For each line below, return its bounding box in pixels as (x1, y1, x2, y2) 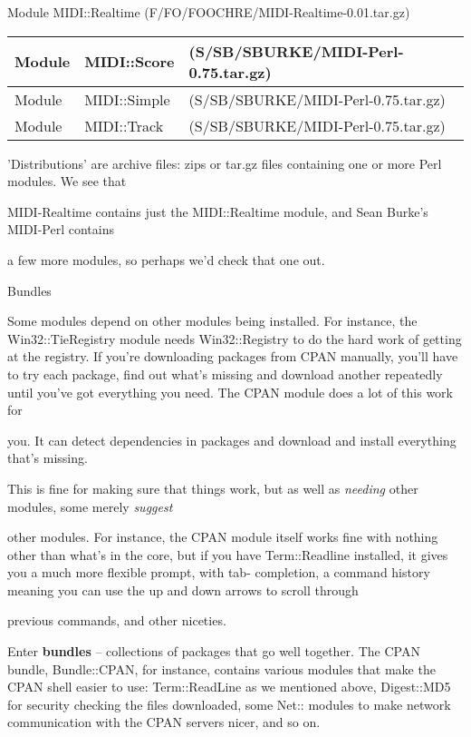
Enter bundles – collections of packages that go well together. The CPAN (7, 642, 420, 661)
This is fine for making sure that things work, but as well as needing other (7, 478, 418, 497)
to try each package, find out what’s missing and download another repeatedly (7, 364, 443, 383)
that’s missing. (7, 448, 88, 467)
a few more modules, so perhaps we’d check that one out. (7, 250, 325, 269)
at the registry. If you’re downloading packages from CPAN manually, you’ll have (7, 347, 458, 366)
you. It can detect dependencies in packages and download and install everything (7, 430, 457, 449)
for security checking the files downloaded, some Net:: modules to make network (7, 694, 451, 713)
